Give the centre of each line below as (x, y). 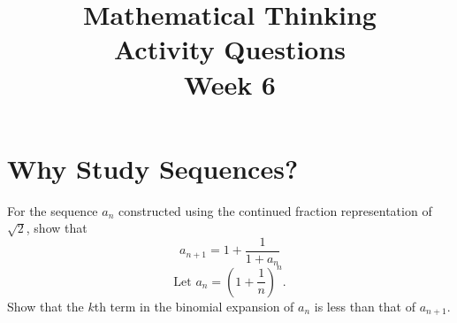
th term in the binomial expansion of (194, 306)
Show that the (46, 306)
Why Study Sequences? (153, 168)
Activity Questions (230, 49)
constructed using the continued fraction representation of (275, 210)
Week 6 (230, 84)
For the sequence (53, 210)
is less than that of (365, 306)
